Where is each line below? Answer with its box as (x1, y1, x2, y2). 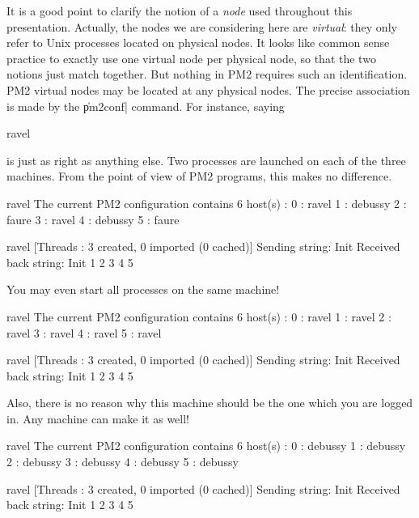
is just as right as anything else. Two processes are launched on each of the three (6, 151, 406, 168)
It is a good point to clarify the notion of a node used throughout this (6, 2, 353, 19)
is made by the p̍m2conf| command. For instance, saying (6, 97, 285, 114)
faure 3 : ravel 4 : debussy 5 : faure (6, 210, 180, 227)
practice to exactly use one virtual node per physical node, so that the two (6, 49, 376, 66)
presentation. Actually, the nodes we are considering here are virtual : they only (6, 18, 397, 35)
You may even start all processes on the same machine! (6, 281, 280, 298)
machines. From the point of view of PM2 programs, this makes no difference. (6, 168, 392, 185)
